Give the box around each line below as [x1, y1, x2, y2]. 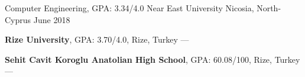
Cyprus [5, 13, 31, 25]
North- [257, 2, 281, 14]
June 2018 [33, 13, 70, 25]
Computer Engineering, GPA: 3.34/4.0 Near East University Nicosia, [5, 2, 254, 14]
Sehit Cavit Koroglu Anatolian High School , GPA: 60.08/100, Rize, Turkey [5, 53, 300, 65]
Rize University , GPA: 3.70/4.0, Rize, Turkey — [5, 33, 189, 46]
